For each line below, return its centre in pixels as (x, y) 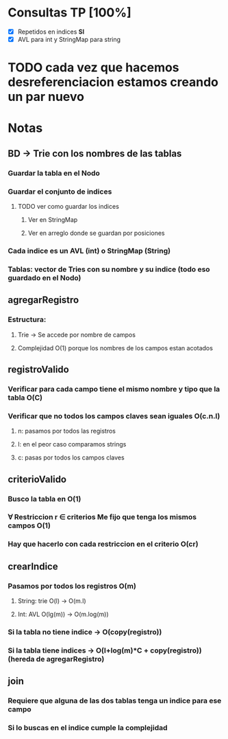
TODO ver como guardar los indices (68, 207)
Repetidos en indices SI (51, 32)
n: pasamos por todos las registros (66, 431)
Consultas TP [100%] (70, 13)
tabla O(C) (25, 398)
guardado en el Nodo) (45, 277)
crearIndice (33, 566)
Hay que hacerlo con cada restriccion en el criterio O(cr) (103, 544)
